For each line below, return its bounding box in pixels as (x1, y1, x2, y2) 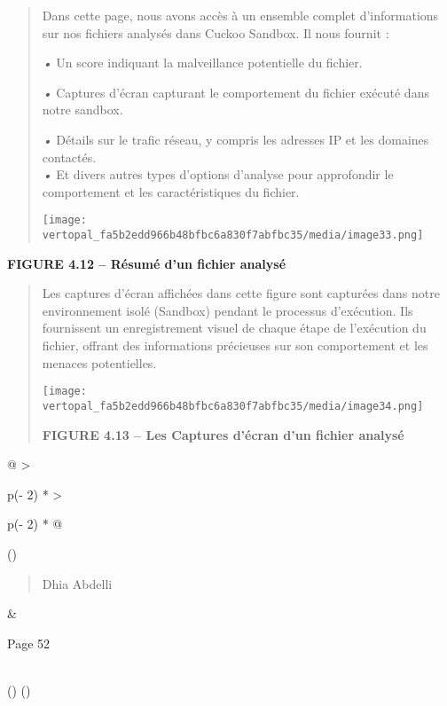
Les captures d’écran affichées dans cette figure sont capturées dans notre (42, 284, 440, 302)
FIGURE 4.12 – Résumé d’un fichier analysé (7, 254, 286, 272)
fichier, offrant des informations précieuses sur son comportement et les (42, 336, 428, 355)
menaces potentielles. (42, 353, 157, 372)
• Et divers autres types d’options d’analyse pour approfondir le (42, 165, 394, 184)
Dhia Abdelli (42, 574, 113, 592)
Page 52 (7, 633, 51, 652)
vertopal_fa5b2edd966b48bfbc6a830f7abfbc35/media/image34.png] (42, 399, 424, 412)
